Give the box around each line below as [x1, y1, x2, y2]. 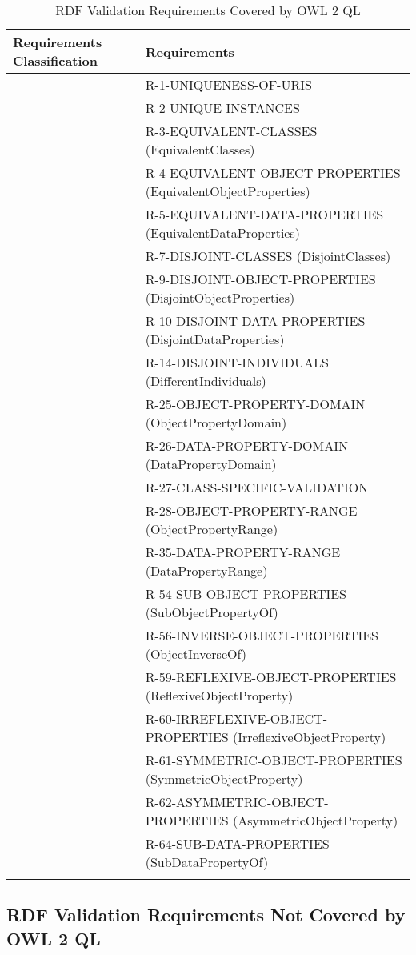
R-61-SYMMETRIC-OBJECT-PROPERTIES [145, 751, 402, 769]
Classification [13, 51, 98, 70]
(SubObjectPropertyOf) [145, 603, 278, 621]
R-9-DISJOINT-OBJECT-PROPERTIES [145, 270, 376, 288]
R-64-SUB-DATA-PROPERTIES [145, 834, 330, 853]
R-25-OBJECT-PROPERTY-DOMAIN [145, 395, 366, 413]
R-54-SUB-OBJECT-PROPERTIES [145, 584, 347, 603]
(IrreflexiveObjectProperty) [233, 728, 386, 746]
